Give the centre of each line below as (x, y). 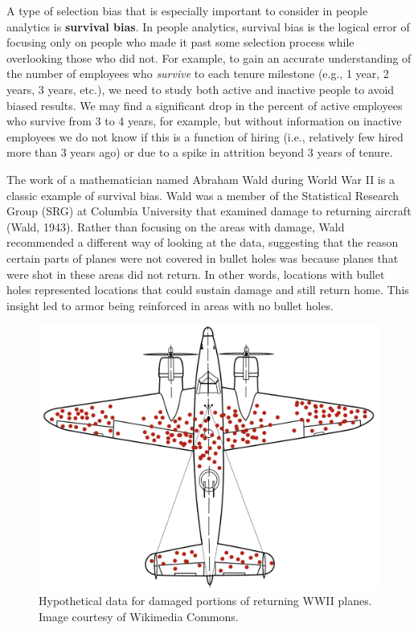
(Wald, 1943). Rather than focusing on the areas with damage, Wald (176, 226)
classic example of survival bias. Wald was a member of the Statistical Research (203, 195)
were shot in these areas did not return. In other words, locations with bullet (196, 274)
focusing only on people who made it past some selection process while (180, 42)
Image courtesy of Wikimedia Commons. (139, 617)
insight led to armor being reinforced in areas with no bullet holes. (170, 305)
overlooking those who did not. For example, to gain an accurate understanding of (209, 57)
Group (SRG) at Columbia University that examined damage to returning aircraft (209, 211)
